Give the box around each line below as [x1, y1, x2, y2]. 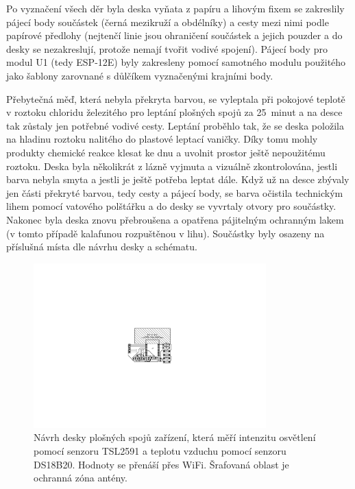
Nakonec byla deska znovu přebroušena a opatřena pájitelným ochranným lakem [6, 212, 344, 226]
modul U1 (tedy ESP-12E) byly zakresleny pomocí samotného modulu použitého [6, 55, 346, 69]
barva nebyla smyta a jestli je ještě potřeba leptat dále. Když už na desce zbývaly [6, 172, 350, 187]
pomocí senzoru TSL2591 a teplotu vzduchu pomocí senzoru [34, 443, 286, 457]
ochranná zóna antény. [34, 470, 127, 485]
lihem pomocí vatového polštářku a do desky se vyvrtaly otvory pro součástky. [6, 199, 336, 213]
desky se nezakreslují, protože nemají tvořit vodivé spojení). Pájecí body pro [6, 41, 328, 56]
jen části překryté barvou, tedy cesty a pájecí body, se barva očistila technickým [6, 185, 343, 200]
